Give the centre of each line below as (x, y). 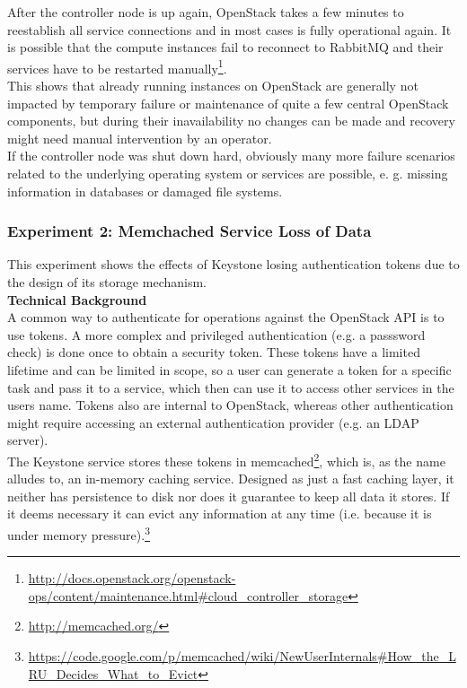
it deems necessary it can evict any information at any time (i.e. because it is (220, 514)
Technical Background (77, 299)
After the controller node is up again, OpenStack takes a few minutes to (206, 12)
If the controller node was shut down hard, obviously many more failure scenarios (231, 156)
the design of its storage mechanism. (107, 282)
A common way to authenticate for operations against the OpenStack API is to (226, 317)
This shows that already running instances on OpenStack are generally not (213, 86)
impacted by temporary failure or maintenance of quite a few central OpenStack (228, 103)
